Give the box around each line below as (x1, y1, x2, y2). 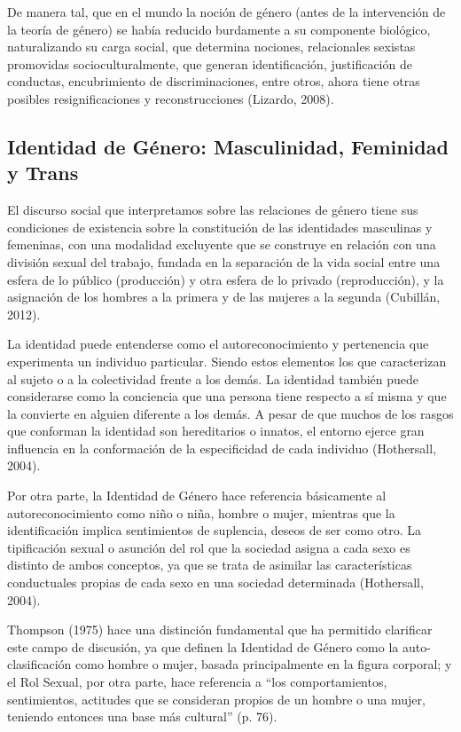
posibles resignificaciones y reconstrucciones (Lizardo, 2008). (7, 89, 334, 107)
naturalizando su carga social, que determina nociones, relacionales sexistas (7, 37, 416, 56)
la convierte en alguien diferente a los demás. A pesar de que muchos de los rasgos (7, 404, 454, 422)
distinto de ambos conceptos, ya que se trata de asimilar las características (7, 555, 412, 574)
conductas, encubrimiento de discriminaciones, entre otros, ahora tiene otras (7, 72, 420, 91)
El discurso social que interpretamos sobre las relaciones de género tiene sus (7, 201, 418, 219)
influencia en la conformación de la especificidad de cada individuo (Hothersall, (7, 438, 437, 457)
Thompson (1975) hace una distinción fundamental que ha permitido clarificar (7, 620, 433, 639)
